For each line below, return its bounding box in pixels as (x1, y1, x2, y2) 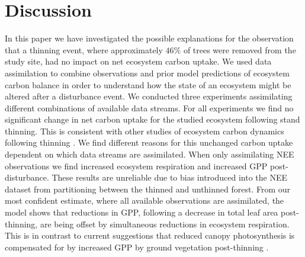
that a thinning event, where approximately (5, 43, 163, 56)
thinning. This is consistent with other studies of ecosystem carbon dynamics (5, 124, 284, 137)
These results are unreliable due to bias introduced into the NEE (52, 171, 287, 184)
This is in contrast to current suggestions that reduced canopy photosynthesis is (5, 229, 295, 242)
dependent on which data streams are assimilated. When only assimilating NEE (5, 148, 294, 160)
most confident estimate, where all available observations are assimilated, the (5, 194, 284, 207)
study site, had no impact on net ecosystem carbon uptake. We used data (5, 55, 272, 68)
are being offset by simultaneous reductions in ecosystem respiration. (40, 217, 290, 230)
